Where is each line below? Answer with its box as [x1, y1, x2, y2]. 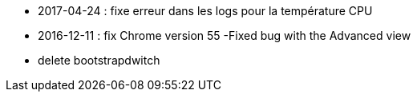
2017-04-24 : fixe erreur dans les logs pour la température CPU [38, 4, 373, 18]
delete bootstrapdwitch [38, 53, 160, 67]
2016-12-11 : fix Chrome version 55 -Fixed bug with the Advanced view [38, 29, 411, 42]
